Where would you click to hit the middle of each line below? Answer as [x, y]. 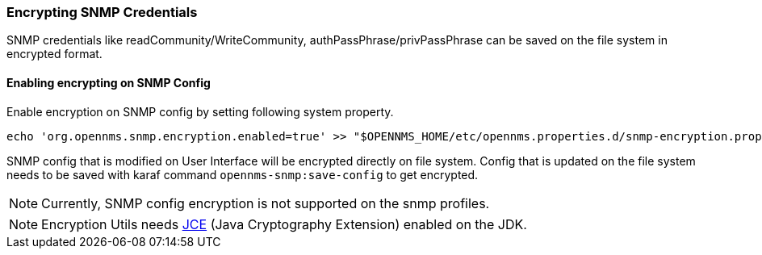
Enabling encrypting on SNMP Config [109, 82]
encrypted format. [54, 54]
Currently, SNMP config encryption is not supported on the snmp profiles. [266, 203]
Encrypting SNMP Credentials [102, 12]
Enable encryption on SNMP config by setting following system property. [200, 111]
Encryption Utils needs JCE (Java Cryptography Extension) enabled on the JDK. [284, 224]
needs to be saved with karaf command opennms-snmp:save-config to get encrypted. [243, 174]
